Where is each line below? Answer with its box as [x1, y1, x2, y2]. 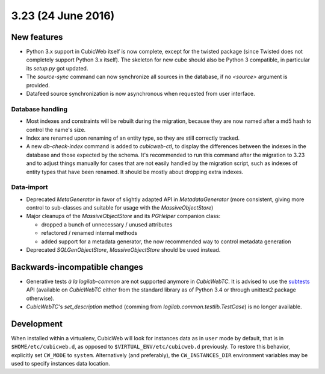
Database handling [11, 105, 68, 113]
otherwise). [26, 295, 55, 302]
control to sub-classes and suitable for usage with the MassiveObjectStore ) [26, 204, 214, 211]
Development [11, 319, 63, 329]
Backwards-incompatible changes [11, 262, 144, 272]
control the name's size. [26, 126, 86, 133]
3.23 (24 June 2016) [11, 9, 115, 22]
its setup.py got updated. [26, 64, 88, 72]
